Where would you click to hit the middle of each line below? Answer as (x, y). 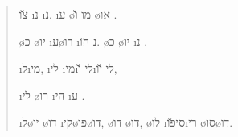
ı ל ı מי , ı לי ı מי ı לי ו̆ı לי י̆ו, (68, 68)
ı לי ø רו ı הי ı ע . (52, 95)
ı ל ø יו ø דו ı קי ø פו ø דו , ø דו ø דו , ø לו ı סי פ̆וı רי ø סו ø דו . (126, 122)
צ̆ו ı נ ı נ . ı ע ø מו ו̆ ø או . (68, 14)
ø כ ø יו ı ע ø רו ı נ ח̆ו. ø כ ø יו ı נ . (83, 41)
